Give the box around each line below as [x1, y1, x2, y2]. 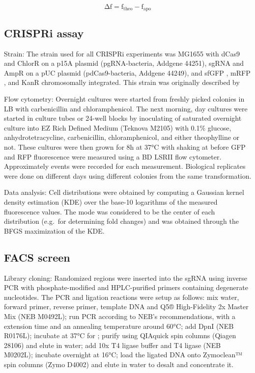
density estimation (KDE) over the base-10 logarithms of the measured [4, 196, 218, 207]
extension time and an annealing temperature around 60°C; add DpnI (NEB [4, 320, 234, 331]
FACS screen [4, 249, 70, 265]
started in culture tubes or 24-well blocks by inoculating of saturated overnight [4, 113, 242, 123]
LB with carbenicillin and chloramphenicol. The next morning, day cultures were [4, 103, 248, 113]
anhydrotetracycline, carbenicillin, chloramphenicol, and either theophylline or [4, 132, 240, 142]
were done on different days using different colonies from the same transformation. [4, 170, 252, 181]
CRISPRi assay [4, 25, 84, 40]
